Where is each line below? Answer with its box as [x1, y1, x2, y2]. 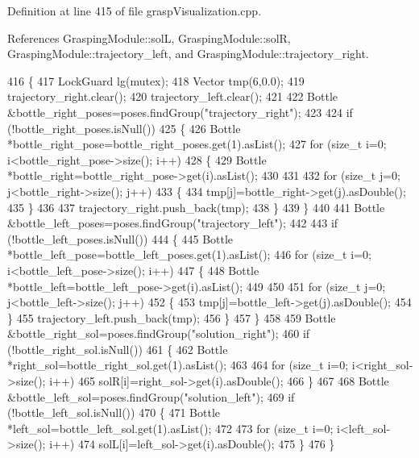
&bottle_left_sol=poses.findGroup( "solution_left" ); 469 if [7, 388, 295, 405]
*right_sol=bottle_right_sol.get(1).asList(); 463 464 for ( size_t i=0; [7, 356, 349, 373]
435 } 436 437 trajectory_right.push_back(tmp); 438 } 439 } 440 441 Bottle [7, 198, 385, 215]
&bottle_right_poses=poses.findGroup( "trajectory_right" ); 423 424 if [7, 103, 353, 120]
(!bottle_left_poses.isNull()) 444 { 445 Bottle [7, 230, 234, 247]
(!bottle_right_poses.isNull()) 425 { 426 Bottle [7, 119, 241, 136]
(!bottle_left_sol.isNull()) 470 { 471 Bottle [7, 404, 221, 421]
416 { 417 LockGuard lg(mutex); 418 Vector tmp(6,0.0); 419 [7, 72, 305, 89]
